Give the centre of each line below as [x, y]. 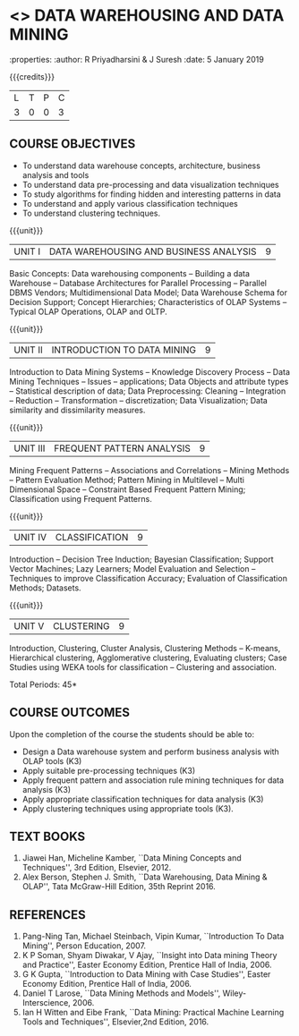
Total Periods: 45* [43, 684]
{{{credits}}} [32, 76]
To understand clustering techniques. [91, 213]
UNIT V [29, 625]
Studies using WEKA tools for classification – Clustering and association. [143, 667]
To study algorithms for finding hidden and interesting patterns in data [152, 194]
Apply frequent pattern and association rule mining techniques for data [153, 780]
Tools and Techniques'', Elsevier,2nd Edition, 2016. [115, 1022]
